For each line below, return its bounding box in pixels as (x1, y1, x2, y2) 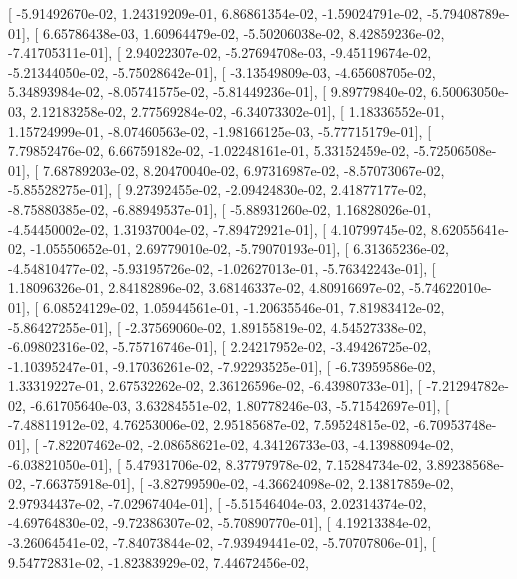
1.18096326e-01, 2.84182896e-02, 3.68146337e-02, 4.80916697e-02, (8, 277, 405, 298)
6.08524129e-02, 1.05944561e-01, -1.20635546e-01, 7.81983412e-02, (42, 296, 445, 317)
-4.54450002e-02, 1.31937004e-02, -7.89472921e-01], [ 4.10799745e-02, (8, 218, 427, 239)
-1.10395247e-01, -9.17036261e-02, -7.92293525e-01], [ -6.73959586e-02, (8, 355, 436, 376)
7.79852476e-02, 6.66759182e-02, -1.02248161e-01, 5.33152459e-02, (8, 140, 410, 161)
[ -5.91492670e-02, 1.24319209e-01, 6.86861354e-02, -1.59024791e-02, (8, 3, 423, 23)
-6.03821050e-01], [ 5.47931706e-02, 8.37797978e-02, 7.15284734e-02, (8, 453, 422, 474)
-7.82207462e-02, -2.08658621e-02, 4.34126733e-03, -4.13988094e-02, (42, 434, 454, 455)
